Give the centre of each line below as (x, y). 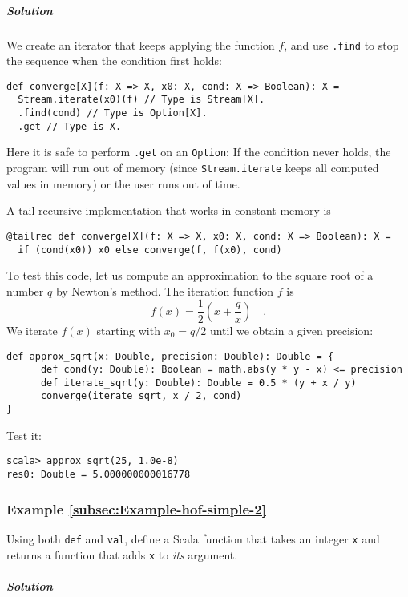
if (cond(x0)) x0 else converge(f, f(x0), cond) (150, 250)
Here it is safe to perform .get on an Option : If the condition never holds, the (199, 152)
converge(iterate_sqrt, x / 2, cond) (141, 396)
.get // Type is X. (70, 126)
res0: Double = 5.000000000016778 (99, 475)
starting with (128, 330)
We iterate (32, 330)
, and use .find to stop (341, 44)
